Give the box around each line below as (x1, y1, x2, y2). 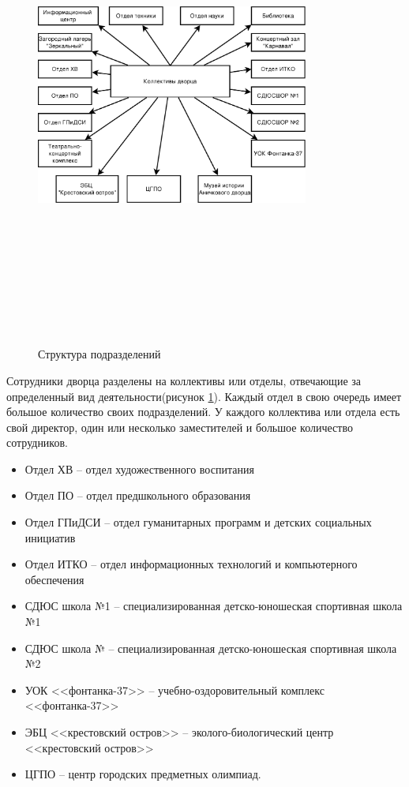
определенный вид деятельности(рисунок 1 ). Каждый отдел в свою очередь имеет (6, 388, 402, 404)
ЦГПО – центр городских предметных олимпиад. (24, 766, 261, 782)
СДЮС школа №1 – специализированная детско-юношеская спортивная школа (24, 598, 403, 614)
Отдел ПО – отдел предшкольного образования (24, 487, 251, 504)
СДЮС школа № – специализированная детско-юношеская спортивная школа (24, 639, 397, 656)
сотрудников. (6, 434, 68, 451)
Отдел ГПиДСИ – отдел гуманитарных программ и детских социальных (24, 514, 372, 530)
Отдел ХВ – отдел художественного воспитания (24, 460, 254, 477)
